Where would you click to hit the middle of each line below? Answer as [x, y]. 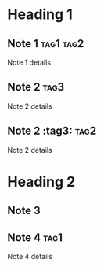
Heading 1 [40, 15]
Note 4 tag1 [35, 237]
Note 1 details [29, 62]
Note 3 [24, 211]
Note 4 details [30, 257]
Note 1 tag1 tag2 [46, 44]
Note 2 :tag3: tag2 [52, 131]
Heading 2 [41, 182]
